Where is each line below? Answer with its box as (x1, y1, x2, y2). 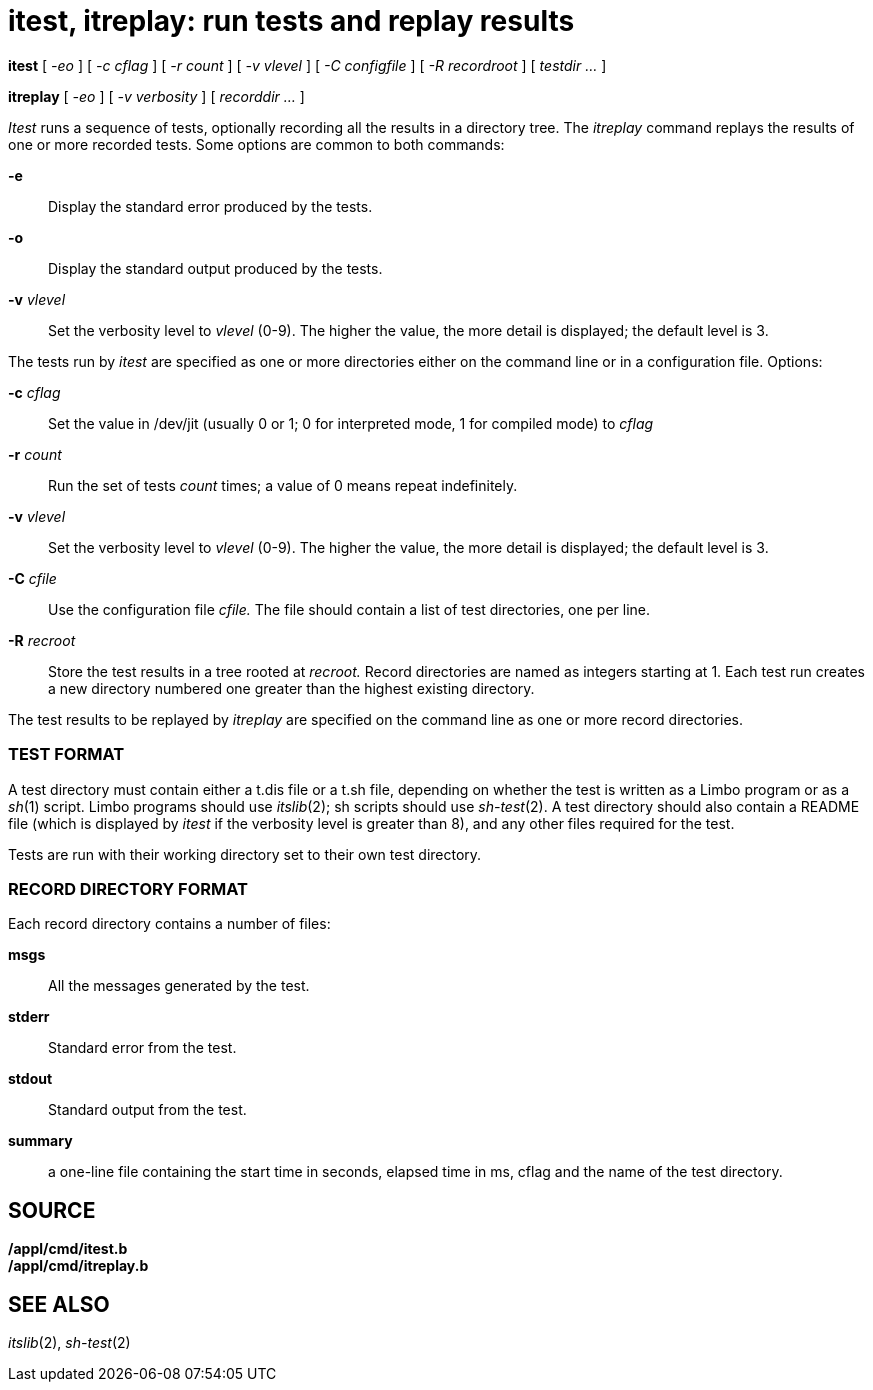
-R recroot (8, 631, 76, 649)
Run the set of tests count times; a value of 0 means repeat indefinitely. (48, 476, 518, 494)
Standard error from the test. (48, 1039, 237, 1057)
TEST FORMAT (8, 744, 125, 765)
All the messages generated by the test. (48, 977, 310, 995)
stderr (8, 1008, 50, 1026)
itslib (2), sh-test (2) (8, 1333, 131, 1351)
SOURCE (8, 1197, 96, 1223)
